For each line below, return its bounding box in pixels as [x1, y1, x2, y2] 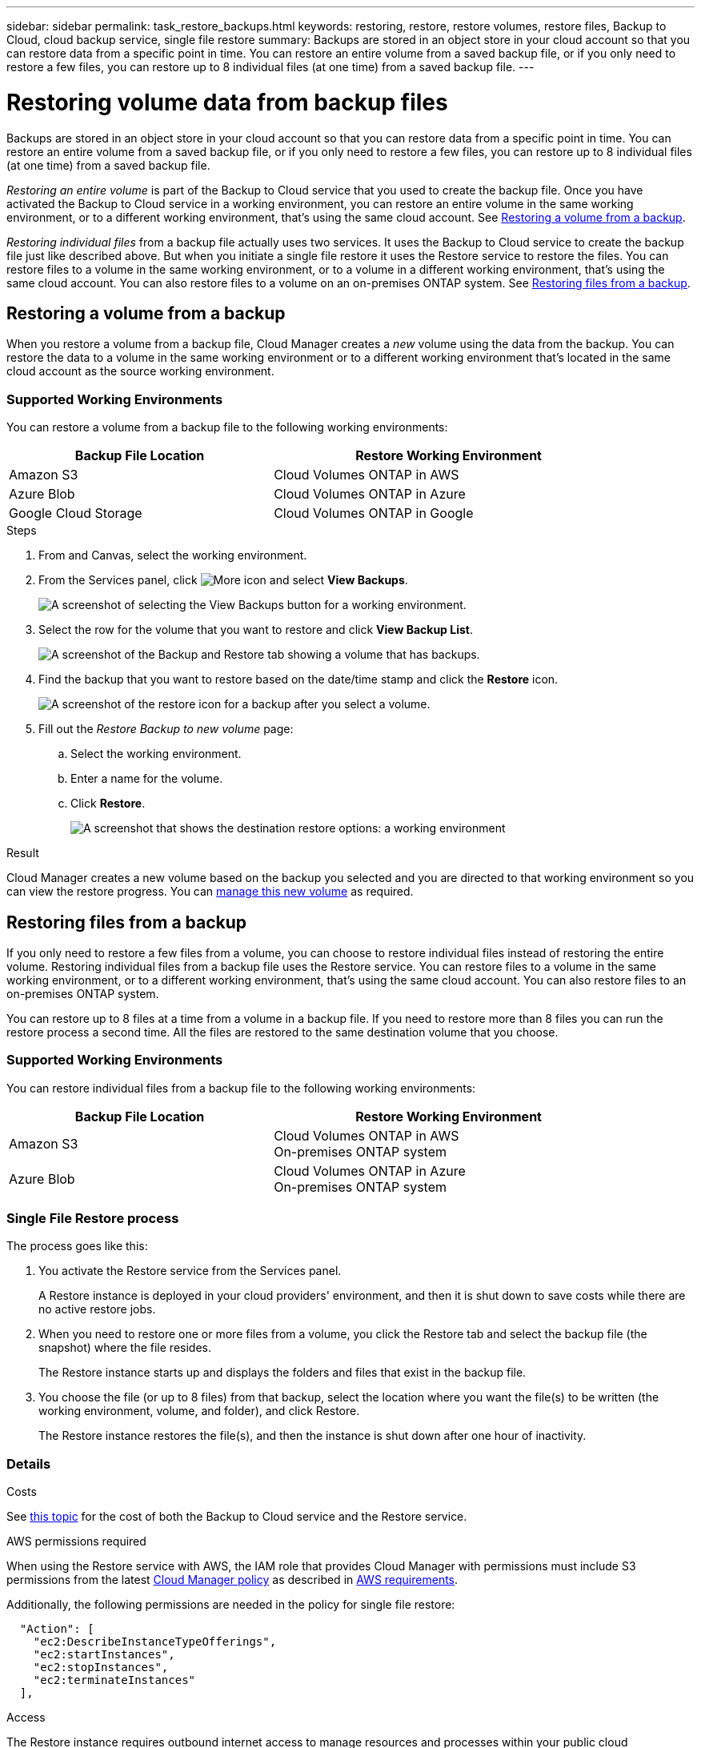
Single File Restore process [6, 1210, 179, 1227]
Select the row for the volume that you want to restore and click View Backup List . [38, 623, 473, 637]
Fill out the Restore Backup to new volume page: [38, 722, 294, 736]
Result [6, 846, 39, 860]
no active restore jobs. [38, 1302, 156, 1317]
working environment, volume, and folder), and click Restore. [38, 1404, 360, 1418]
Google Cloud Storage [9, 505, 142, 522]
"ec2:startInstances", [33, 1648, 175, 1662]
